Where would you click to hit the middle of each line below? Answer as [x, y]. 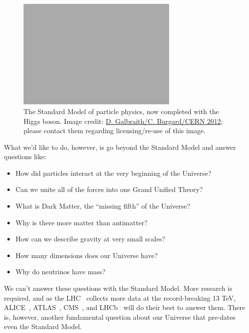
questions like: [25, 156]
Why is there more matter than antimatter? [81, 222]
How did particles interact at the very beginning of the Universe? [113, 173]
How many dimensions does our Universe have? [87, 255]
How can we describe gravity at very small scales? [90, 239]
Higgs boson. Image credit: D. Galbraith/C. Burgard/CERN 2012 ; [123, 121]
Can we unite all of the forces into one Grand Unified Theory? [109, 189]
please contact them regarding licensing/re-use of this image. [115, 131]
